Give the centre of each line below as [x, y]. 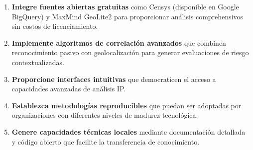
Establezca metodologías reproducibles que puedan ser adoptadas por [126, 105]
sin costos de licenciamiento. [55, 26]
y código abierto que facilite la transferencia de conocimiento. [106, 141]
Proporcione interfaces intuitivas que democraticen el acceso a [114, 79]
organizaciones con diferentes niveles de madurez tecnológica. [105, 115]
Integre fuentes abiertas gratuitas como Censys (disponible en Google [125, 6]
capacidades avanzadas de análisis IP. [69, 89]
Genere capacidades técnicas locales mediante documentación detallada [128, 131]
